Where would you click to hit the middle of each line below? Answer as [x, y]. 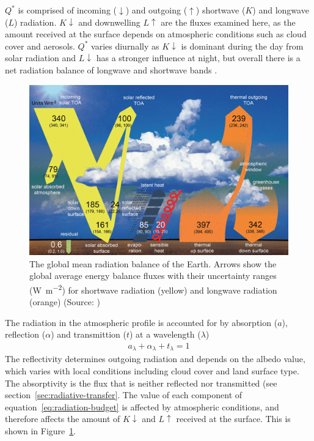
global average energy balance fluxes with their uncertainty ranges [153, 276]
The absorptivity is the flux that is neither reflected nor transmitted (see [141, 383]
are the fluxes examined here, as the [228, 22]
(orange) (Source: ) [65, 302]
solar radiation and [41, 58]
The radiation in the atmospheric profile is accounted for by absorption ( [141, 322]
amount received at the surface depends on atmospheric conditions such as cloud [156, 34]
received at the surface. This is [233, 419]
